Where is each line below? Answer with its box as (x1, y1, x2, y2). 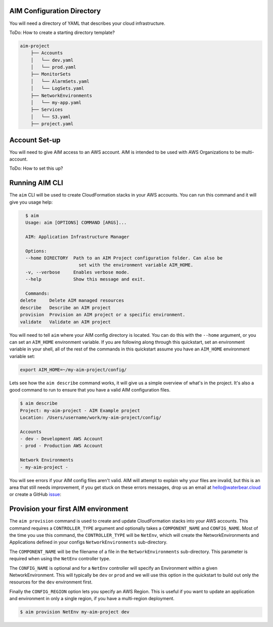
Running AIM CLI (9, 179, 63, 187)
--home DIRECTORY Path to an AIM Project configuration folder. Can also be (25, 255, 223, 261)
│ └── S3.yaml (30, 114, 71, 120)
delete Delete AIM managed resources (20, 298, 124, 303)
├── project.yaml (30, 121, 74, 127)
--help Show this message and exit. (25, 277, 146, 282)
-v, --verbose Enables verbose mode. (25, 269, 130, 275)
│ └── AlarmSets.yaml (30, 79, 89, 84)
